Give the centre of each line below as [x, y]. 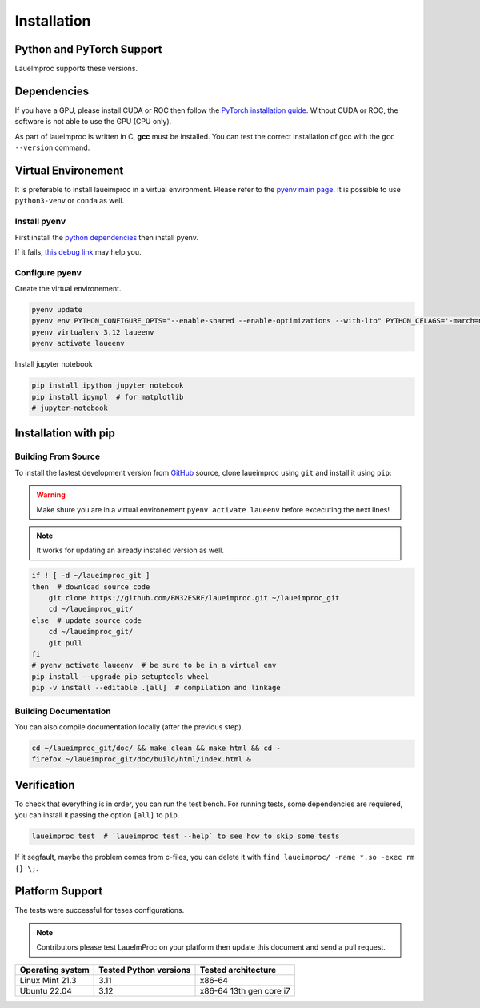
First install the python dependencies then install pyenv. [107, 237]
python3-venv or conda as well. [70, 201]
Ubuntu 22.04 [46, 990]
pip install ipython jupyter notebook [108, 386]
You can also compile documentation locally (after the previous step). [129, 727]
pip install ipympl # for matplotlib [108, 397]
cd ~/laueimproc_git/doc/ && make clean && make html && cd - [156, 748]
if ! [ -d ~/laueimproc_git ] [91, 576]
